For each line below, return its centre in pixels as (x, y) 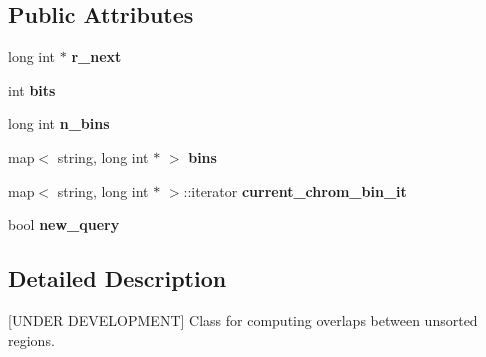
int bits (32, 89)
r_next (96, 56)
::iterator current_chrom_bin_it (295, 190)
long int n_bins (59, 123)
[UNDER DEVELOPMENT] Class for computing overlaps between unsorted (243, 319)
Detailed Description (117, 278)
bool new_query (64, 224)
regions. (31, 339)
